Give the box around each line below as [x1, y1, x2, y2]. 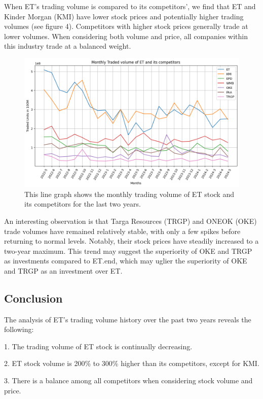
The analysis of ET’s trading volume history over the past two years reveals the [4, 314, 251, 324]
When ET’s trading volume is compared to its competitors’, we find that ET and [4, 1, 256, 11]
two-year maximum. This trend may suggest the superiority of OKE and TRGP [4, 245, 252, 256]
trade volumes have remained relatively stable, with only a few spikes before [4, 225, 241, 236]
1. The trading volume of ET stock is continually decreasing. [4, 341, 193, 351]
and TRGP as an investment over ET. [4, 265, 123, 276]
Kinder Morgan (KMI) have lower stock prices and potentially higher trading [4, 11, 244, 21]
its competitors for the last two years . [24, 198, 141, 209]
